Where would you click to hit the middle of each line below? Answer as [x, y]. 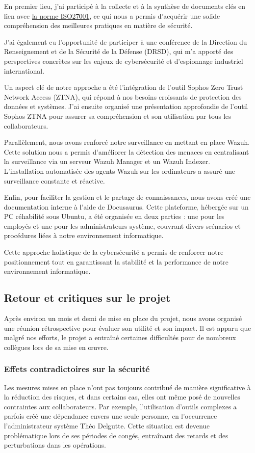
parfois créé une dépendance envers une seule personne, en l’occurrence [111, 416]
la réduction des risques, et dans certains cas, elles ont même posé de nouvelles [122, 397]
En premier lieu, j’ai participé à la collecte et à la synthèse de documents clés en [125, 6]
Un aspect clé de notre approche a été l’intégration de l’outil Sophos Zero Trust [124, 87]
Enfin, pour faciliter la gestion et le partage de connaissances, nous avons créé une [127, 197]
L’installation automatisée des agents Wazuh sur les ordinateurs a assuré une [120, 171]
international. [24, 70]
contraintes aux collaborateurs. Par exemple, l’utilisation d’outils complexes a [120, 406]
